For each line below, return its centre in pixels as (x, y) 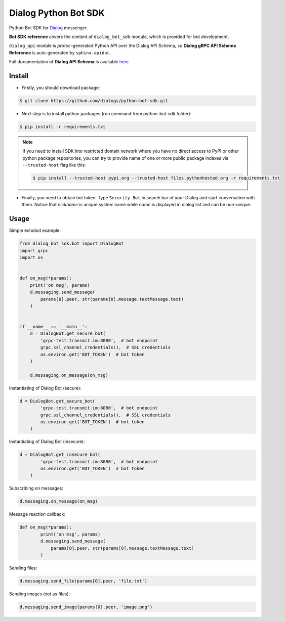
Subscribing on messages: (36, 488)
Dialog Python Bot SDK (57, 13)
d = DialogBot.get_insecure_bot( (60, 455)
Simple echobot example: (35, 230)
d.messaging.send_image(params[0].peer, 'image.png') (86, 607)
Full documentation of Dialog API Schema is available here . (70, 62)
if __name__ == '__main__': (53, 327)
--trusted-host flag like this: (54, 165)
